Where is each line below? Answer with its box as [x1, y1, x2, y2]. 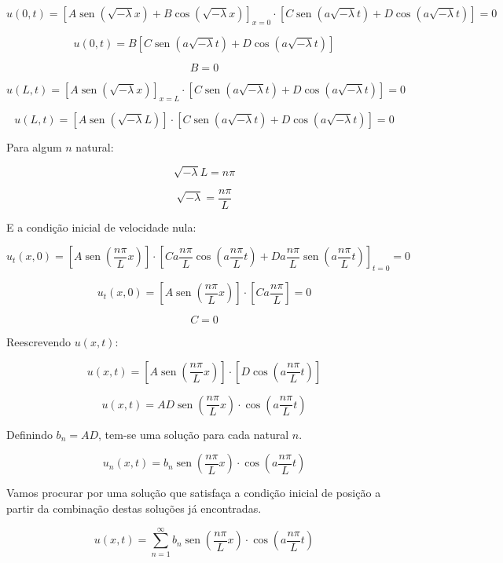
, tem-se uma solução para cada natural [98, 426, 289, 442]
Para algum [6, 138, 62, 155]
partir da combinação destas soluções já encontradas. [6, 499, 262, 516]
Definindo [6, 426, 53, 442]
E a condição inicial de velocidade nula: [6, 218, 196, 235]
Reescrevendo [6, 334, 71, 350]
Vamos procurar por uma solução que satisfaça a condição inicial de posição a [6, 484, 381, 501]
